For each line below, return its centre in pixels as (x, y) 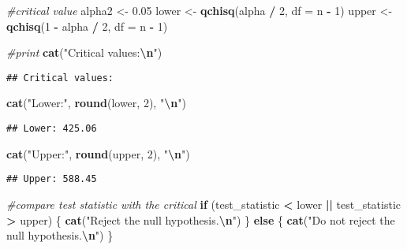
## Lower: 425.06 (52, 129)
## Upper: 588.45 (52, 179)
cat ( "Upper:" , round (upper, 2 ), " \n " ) (98, 153)
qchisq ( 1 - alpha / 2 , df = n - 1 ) (87, 26)
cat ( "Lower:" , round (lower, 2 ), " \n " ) (96, 103)
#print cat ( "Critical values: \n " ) (84, 52)
